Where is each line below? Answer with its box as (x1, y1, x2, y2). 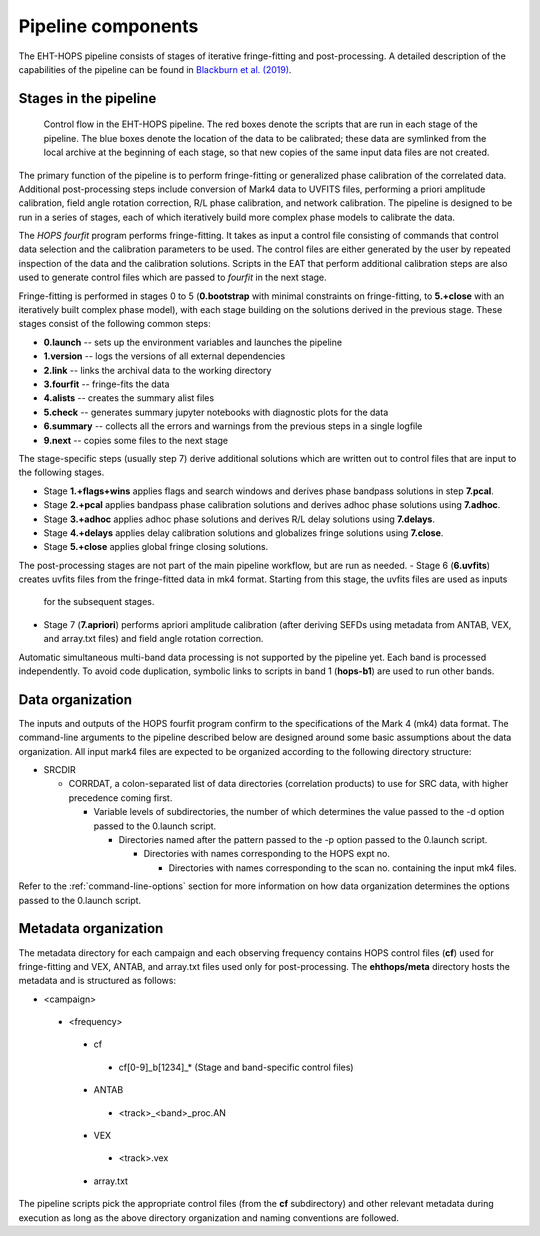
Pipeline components (18, 15, 199, 37)
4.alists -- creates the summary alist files (43, 392, 215, 404)
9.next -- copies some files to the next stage (43, 434, 229, 446)
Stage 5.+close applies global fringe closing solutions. (43, 541, 269, 553)
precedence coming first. (68, 791, 173, 804)
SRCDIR (43, 764, 77, 776)
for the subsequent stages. (43, 596, 155, 608)
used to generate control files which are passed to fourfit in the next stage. (18, 271, 327, 284)
